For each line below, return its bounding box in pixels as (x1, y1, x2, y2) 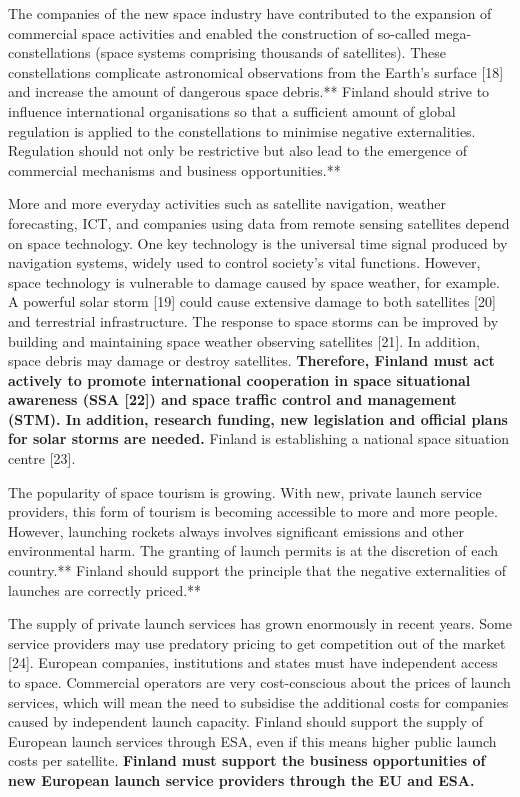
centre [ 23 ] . (8, 448, 76, 469)
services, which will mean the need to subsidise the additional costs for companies (8, 691, 509, 712)
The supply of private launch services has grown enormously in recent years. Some (8, 613, 512, 634)
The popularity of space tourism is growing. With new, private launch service (8, 481, 482, 502)
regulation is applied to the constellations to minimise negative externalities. (8, 120, 476, 141)
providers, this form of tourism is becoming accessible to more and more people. (8, 501, 498, 522)
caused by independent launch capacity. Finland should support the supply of (8, 711, 484, 732)
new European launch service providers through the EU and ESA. (8, 769, 475, 790)
